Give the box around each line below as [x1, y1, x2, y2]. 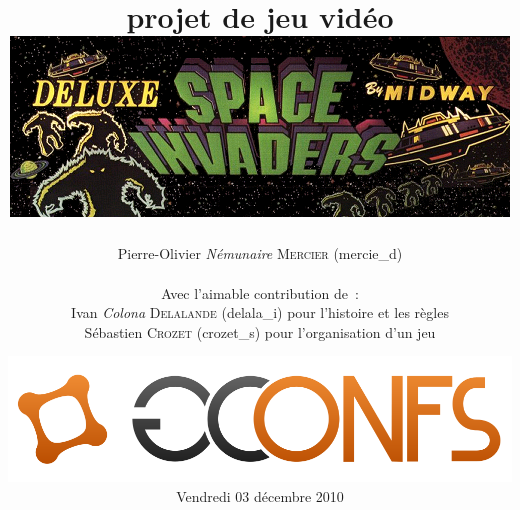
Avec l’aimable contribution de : [161, 282, 359, 303]
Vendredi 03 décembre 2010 [176, 485, 344, 506]
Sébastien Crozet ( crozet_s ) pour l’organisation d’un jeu [84, 321, 436, 342]
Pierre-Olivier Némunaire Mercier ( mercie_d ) [117, 243, 403, 264]
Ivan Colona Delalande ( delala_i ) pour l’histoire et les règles [71, 302, 449, 323]
